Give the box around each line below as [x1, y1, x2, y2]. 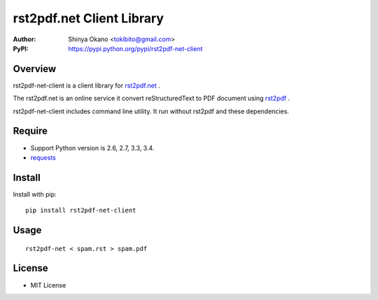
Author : [13, 35, 36, 43]
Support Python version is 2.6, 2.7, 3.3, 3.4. [30, 143, 155, 152]
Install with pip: [13, 190, 57, 199]
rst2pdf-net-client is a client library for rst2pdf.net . [13, 81, 160, 90]
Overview [13, 63, 57, 75]
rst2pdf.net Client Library [13, 10, 164, 26]
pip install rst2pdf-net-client [25, 206, 136, 215]
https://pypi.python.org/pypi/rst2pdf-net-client [68, 44, 203, 52]
